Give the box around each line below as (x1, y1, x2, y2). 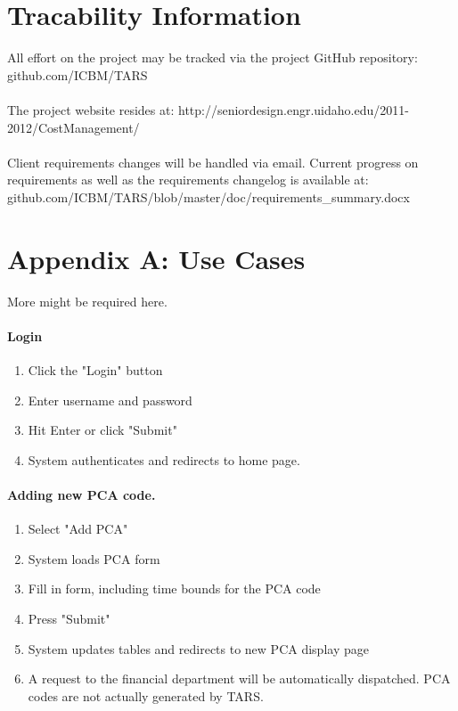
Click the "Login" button (28, 360, 163, 379)
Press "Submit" (28, 609, 110, 627)
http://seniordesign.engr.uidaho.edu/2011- (177, 100, 409, 118)
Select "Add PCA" (28, 519, 128, 538)
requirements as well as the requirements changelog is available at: (7, 170, 369, 189)
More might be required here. (7, 291, 168, 310)
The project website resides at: (7, 100, 175, 118)
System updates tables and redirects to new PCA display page (28, 639, 369, 658)
